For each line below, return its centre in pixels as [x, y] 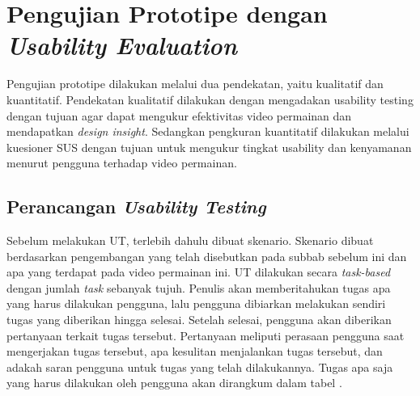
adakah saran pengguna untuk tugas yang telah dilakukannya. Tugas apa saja [200, 367]
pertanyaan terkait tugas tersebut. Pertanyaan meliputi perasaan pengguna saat [206, 335]
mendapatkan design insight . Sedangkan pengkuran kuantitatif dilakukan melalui [208, 131]
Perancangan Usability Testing [136, 206]
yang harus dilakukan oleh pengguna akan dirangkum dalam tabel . [174, 383]
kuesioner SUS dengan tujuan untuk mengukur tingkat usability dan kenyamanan [209, 147]
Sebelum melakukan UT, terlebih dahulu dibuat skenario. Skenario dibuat [190, 240]
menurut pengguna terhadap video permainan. [122, 163]
